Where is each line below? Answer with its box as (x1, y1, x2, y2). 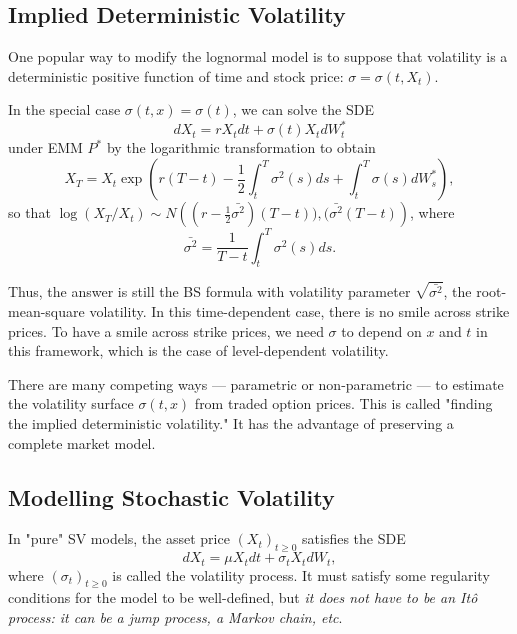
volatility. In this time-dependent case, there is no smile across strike (89, 301, 510, 321)
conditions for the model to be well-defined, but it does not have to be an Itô (8, 587, 478, 608)
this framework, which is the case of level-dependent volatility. (8, 340, 389, 361)
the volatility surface (8, 393, 134, 414)
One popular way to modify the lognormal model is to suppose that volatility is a (8, 46, 508, 67)
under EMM (8, 137, 83, 158)
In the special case (8, 99, 121, 120)
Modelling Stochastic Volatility (8, 481, 335, 512)
